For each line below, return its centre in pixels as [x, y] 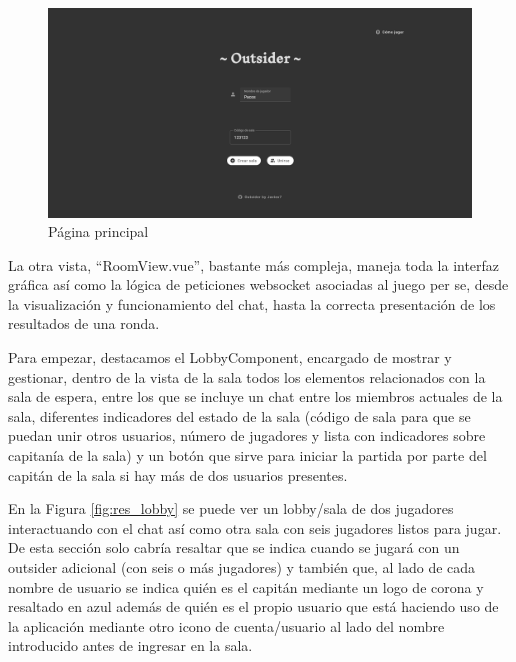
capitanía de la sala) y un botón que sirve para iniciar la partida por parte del [247, 455]
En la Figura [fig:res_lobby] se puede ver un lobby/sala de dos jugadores [231, 508]
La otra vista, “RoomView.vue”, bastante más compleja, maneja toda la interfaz [254, 264]
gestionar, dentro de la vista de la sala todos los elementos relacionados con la [247, 376]
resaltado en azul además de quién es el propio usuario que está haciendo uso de [253, 606]
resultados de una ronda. [84, 323]
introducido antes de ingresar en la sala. [130, 645]
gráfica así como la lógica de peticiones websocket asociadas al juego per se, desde [258, 284]
